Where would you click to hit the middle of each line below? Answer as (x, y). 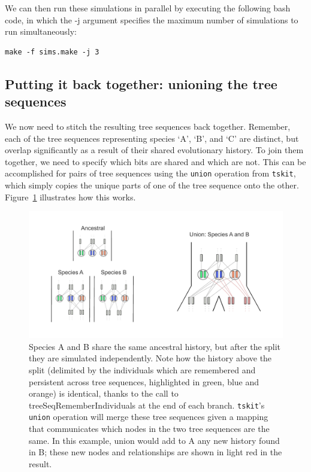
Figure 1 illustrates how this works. (70, 197)
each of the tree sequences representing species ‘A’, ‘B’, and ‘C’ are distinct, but (152, 138)
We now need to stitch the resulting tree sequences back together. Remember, (148, 126)
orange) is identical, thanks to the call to (104, 393)
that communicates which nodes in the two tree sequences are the (149, 429)
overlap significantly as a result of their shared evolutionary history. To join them (154, 150)
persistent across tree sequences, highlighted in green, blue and (144, 381)
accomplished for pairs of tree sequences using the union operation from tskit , (150, 173)
